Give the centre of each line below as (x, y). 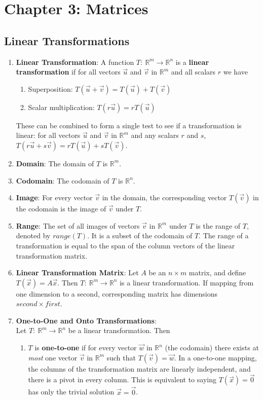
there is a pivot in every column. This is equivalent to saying (122, 379)
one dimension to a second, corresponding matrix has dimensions (117, 293)
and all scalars (193, 72)
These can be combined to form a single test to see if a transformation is (129, 125)
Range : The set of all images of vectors (78, 225)
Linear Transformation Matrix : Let (77, 272)
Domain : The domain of (55, 163)
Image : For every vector (54, 197)
